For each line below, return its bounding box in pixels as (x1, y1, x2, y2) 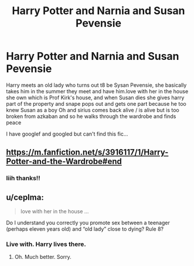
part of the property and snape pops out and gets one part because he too (6, 100, 186, 107)
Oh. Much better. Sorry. (14, 254, 72, 261)
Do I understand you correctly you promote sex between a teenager (6, 219, 170, 227)
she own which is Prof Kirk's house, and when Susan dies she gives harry (6, 94, 185, 101)
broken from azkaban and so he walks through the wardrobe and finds (6, 113, 176, 120)
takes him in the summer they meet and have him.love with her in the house (6, 87, 189, 95)
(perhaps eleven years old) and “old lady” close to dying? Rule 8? (6, 225, 164, 233)
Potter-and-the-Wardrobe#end (6, 157, 122, 167)
